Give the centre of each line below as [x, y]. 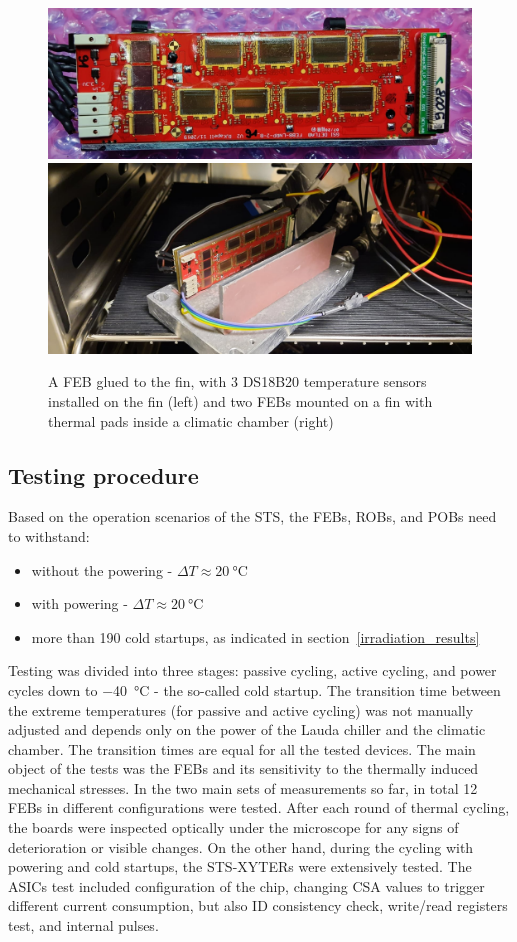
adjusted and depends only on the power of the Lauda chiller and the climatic [247, 729]
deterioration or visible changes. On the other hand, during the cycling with [241, 846]
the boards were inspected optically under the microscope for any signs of [233, 827]
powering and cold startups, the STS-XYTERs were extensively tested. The [240, 866]
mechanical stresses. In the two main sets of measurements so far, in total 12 [243, 787]
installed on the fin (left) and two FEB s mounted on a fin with [240, 400]
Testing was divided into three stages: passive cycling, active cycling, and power [252, 670]
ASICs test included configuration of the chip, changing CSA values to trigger [246, 885]
